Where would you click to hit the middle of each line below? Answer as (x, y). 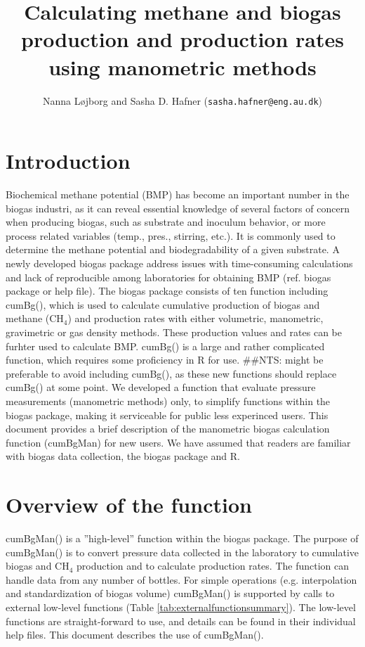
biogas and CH (38, 566)
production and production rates (182, 39)
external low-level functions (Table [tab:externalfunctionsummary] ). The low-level (181, 607)
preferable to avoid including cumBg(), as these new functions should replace (171, 373)
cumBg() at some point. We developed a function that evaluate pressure (161, 387)
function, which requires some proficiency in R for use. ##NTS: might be (165, 360)
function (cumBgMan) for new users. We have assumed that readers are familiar (178, 442)
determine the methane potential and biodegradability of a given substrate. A (173, 249)
